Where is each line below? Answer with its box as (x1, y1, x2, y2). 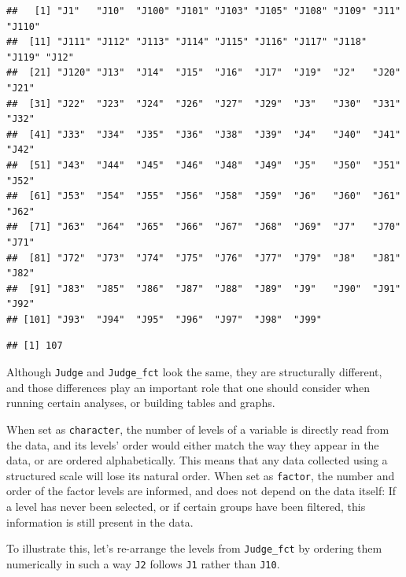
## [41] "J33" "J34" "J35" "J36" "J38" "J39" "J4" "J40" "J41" (6, 128, 401, 140)
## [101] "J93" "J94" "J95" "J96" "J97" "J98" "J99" (6, 313, 322, 325)
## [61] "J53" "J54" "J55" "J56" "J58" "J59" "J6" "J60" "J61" (6, 190, 401, 202)
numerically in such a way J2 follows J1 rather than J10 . (6, 555, 280, 571)
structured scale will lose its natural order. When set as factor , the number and (6, 467, 395, 483)
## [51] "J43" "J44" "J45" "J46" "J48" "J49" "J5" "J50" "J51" (6, 159, 401, 171)
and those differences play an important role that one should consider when (6, 379, 371, 395)
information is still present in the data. (6, 513, 194, 530)
